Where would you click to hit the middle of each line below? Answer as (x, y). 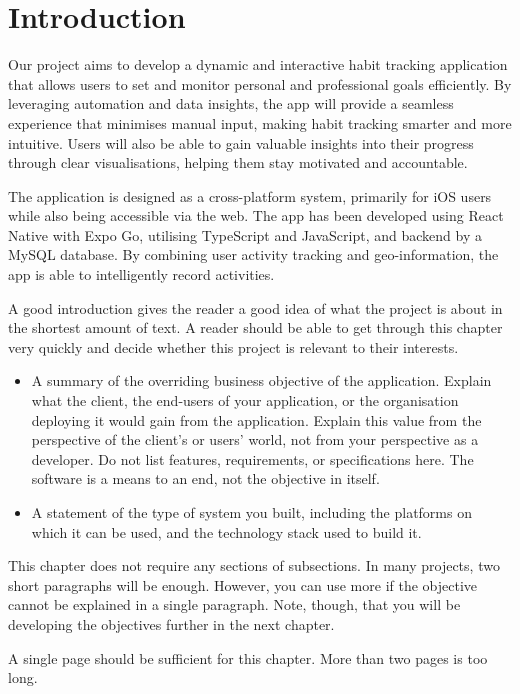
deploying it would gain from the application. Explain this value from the (256, 419)
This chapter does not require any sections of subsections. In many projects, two (254, 565)
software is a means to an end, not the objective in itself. (205, 478)
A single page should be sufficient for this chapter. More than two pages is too (248, 657)
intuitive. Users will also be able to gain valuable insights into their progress (241, 142)
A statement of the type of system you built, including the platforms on (251, 512)
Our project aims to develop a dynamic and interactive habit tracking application (258, 64)
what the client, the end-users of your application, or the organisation (245, 400)
